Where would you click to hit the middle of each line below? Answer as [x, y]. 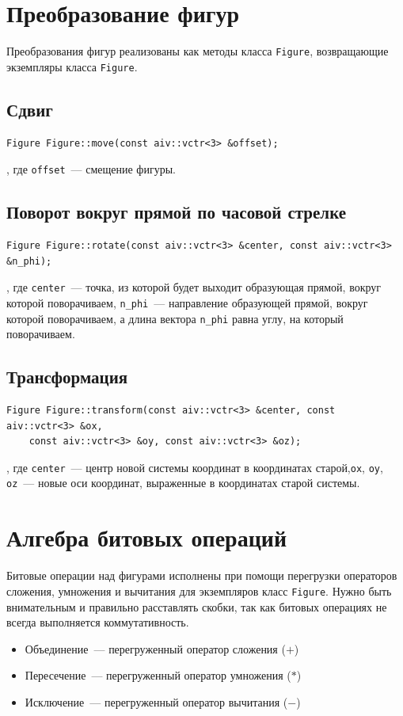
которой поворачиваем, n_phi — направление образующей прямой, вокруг [187, 302]
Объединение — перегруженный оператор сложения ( [155, 648]
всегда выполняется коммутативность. [98, 622]
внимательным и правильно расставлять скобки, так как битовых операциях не [197, 606]
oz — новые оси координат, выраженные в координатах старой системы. [183, 483]
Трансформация [67, 377]
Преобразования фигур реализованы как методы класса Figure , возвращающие [198, 51]
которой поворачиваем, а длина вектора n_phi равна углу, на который [175, 318]
